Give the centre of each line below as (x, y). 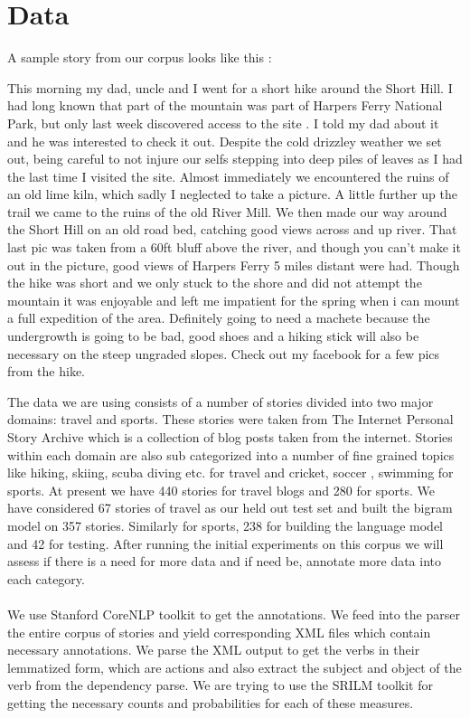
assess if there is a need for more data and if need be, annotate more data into (225, 561)
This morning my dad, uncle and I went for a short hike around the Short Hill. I (230, 87)
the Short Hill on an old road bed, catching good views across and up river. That (232, 229)
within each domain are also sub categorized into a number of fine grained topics (231, 454)
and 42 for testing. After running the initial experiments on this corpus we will (226, 543)
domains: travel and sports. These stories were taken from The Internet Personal (230, 419)
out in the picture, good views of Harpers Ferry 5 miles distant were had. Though (234, 265)
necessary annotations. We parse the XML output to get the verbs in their (214, 650)
